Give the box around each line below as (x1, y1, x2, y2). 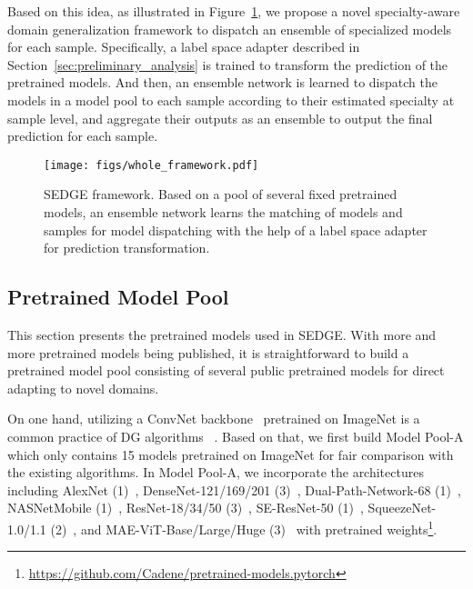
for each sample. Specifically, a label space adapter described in (7, 37, 360, 56)
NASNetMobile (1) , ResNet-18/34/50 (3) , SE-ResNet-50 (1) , (7, 498, 364, 517)
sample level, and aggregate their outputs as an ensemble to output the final (7, 108, 433, 127)
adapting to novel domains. (7, 378, 159, 397)
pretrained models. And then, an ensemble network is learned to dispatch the (7, 73, 438, 92)
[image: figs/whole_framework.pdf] (44, 158, 259, 172)
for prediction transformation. (44, 238, 210, 257)
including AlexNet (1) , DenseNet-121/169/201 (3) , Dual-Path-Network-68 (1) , (7, 480, 461, 499)
